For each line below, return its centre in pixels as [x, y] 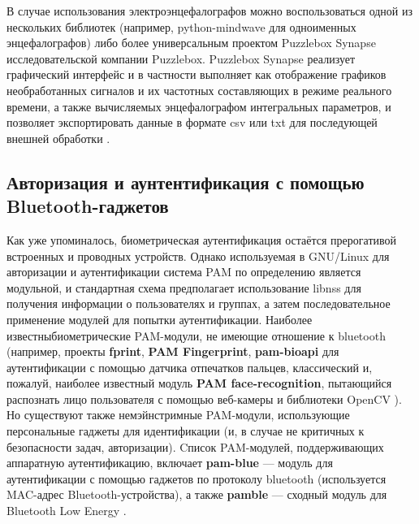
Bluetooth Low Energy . [67, 511]
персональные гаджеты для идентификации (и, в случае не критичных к [186, 431]
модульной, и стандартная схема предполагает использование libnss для [184, 287]
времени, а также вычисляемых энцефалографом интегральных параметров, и [199, 106]
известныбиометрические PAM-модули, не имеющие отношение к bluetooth [196, 335]
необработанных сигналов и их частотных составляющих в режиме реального [199, 90]
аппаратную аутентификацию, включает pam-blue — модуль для [170, 463]
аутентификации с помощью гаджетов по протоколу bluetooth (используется [197, 478]
